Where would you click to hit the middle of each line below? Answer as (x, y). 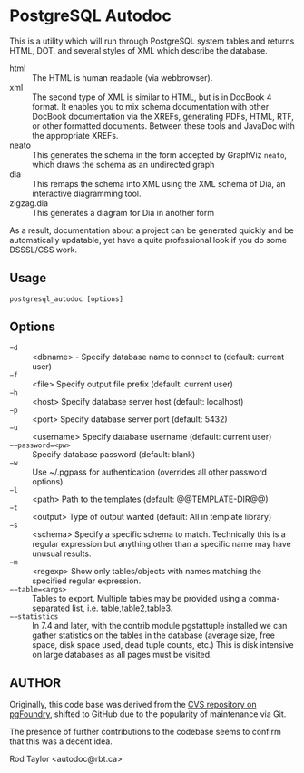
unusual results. (62, 553)
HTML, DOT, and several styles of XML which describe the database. (138, 50)
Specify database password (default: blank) (114, 454)
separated (51, 608)
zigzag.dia (29, 203)
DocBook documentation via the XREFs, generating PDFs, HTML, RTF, (163, 116)
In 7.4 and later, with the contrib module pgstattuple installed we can (160, 625)
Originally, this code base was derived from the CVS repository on (133, 705)
